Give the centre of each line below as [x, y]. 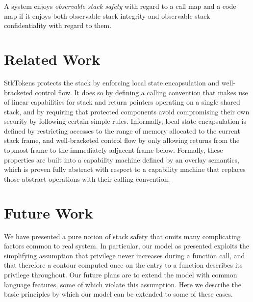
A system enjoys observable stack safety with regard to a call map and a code [120, 6]
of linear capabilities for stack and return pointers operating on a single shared [122, 102]
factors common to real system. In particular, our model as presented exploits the [126, 246]
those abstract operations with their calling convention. [87, 178]
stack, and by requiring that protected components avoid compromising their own [127, 111]
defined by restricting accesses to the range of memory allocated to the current [122, 130]
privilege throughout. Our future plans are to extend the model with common [121, 274]
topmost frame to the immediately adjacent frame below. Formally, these [114, 150]
